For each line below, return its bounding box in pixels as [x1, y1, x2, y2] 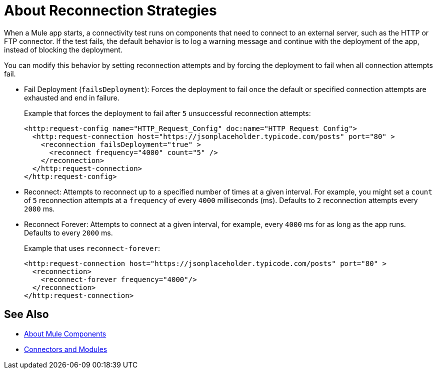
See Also [4, 308, 49, 321]
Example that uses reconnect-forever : [24, 243, 160, 252]
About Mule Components [24, 329, 106, 338]
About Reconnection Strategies [4, 2, 217, 19]
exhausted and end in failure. [24, 93, 119, 102]
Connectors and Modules [24, 344, 107, 353]
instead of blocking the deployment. [4, 45, 122, 54]
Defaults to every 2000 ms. [24, 228, 113, 237]
